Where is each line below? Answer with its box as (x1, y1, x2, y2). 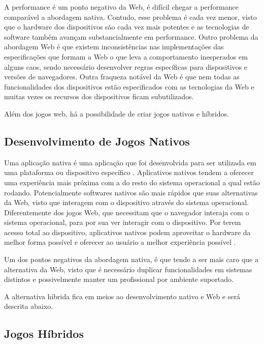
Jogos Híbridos (4, 326, 84, 341)
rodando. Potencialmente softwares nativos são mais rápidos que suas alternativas (4, 187, 258, 197)
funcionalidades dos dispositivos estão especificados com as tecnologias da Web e (4, 81, 254, 92)
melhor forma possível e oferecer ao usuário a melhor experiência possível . (4, 237, 236, 247)
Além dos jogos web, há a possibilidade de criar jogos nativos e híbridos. (4, 108, 229, 119)
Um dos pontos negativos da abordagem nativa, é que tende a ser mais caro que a (4, 254, 258, 265)
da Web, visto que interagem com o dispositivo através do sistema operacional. (4, 197, 249, 208)
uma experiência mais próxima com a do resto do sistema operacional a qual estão (4, 177, 260, 187)
